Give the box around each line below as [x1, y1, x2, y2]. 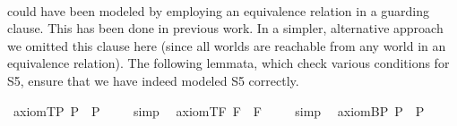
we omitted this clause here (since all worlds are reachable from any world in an [7, 36, 446, 55]
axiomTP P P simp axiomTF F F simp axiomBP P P [13, 101, 425, 120]
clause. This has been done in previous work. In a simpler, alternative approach [7, 19, 444, 38]
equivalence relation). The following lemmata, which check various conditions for [7, 54, 450, 72]
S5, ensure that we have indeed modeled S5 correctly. [7, 71, 299, 89]
